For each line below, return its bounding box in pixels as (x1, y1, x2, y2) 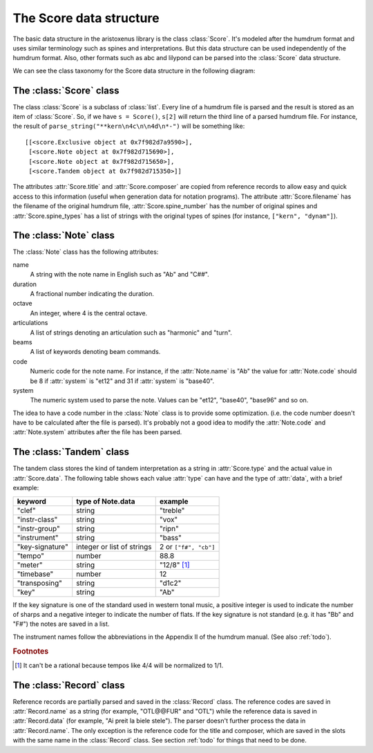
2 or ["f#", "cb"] (159, 541, 216, 551)
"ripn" (159, 523, 179, 533)
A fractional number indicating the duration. (30, 290, 155, 297)
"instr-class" (17, 514, 58, 524)
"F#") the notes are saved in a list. (12, 620, 110, 629)
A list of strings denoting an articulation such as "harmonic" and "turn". (30, 328, 233, 337)
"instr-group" (17, 523, 60, 533)
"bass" (159, 532, 182, 542)
